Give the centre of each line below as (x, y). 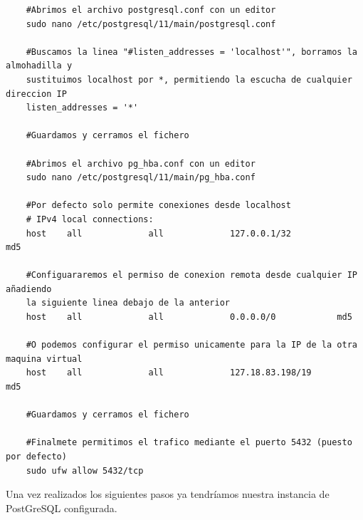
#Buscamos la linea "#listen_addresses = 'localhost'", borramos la (191, 52)
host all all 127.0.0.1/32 (158, 233)
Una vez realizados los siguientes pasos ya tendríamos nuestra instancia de (168, 494)
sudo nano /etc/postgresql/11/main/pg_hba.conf (141, 178)
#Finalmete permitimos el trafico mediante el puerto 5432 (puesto (189, 443)
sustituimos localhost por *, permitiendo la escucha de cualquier (189, 79)
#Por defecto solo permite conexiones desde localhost (158, 206)
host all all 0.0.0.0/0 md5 (189, 317)
